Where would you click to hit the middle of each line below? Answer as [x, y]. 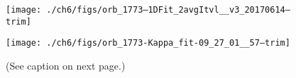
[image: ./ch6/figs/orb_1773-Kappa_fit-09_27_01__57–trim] [148, 43]
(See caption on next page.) [66, 65]
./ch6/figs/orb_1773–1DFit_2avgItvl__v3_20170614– [168, 10]
